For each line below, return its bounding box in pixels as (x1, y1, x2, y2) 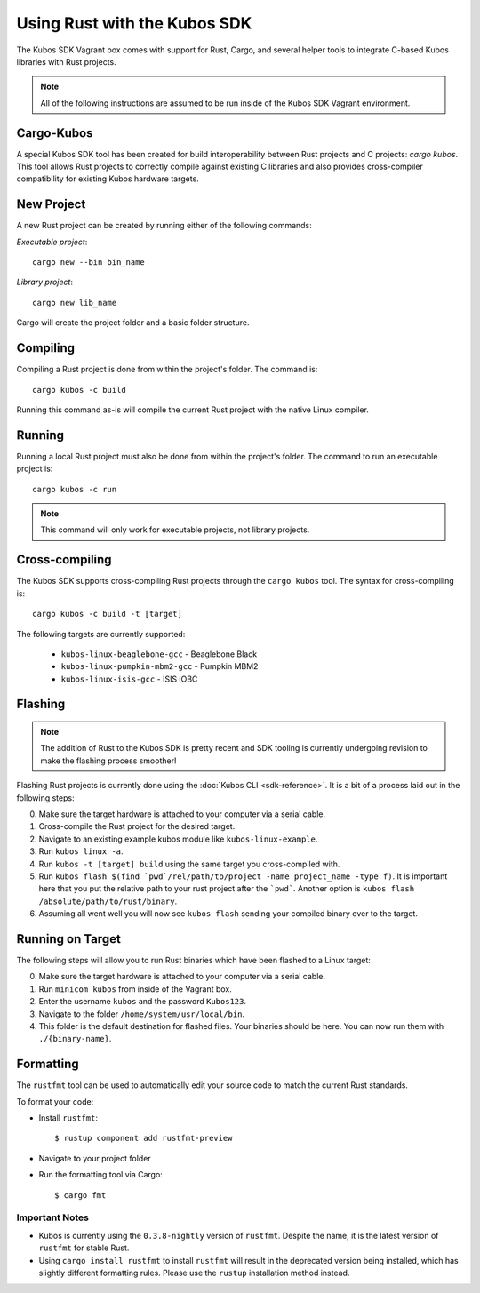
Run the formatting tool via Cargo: (38, 1169, 164, 1180)
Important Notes (16, 1211, 89, 1224)
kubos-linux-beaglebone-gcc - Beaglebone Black (60, 649, 258, 659)
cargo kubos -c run (32, 484, 117, 494)
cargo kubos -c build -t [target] (32, 609, 182, 619)
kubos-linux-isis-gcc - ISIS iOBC (60, 674, 198, 684)
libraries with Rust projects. (16, 56, 117, 67)
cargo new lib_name (32, 298, 117, 307)
